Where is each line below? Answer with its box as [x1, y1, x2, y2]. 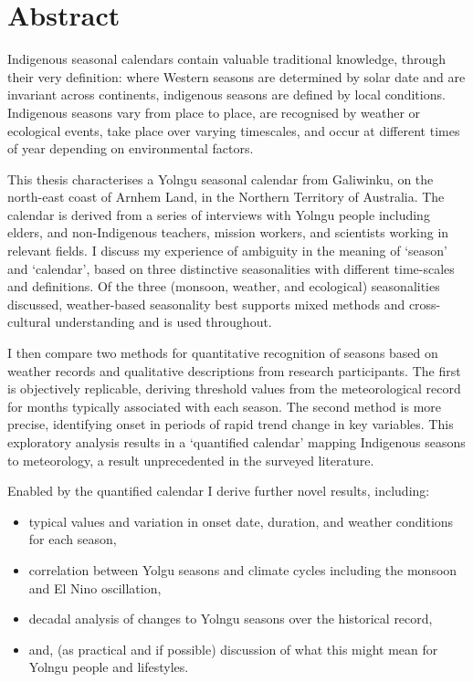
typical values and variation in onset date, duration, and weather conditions [28, 511, 454, 530]
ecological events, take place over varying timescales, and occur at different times [7, 121, 460, 140]
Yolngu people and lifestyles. [28, 657, 189, 677]
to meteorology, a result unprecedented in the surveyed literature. [7, 450, 374, 469]
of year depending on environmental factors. [7, 139, 254, 158]
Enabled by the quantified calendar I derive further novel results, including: [7, 481, 430, 500]
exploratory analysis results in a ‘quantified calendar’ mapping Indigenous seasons [7, 433, 466, 451]
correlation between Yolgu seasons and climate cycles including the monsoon [28, 560, 457, 579]
